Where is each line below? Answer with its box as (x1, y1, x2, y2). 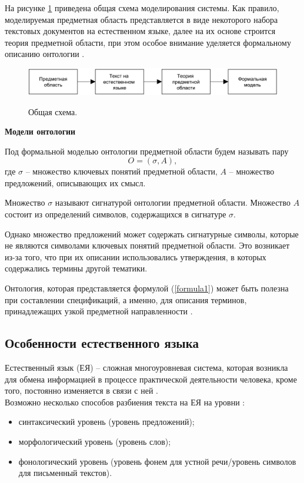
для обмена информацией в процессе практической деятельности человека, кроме (5, 373, 297, 385)
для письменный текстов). (18, 467, 112, 479)
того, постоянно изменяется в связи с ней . (5, 384, 159, 397)
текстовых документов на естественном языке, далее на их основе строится (5, 25, 276, 37)
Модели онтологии (5, 125, 76, 137)
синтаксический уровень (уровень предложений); (18, 415, 195, 428)
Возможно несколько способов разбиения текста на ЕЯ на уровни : (5, 395, 245, 408)
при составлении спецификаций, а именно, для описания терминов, (5, 293, 247, 306)
